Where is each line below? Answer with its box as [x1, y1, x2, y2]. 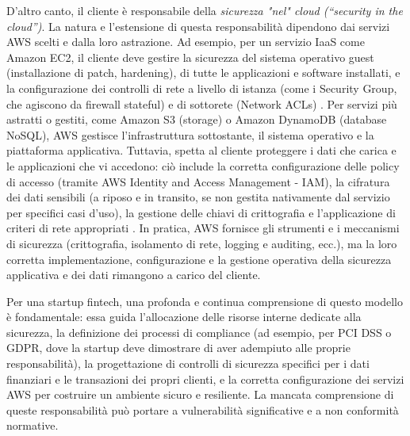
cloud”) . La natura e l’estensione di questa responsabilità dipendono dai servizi [6, 17, 390, 34]
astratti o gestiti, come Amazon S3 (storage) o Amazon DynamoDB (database [6, 111, 387, 128]
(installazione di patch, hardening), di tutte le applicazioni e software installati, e [6, 64, 400, 81]
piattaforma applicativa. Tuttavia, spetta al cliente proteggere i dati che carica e [6, 142, 397, 159]
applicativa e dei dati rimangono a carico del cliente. [6, 266, 261, 283]
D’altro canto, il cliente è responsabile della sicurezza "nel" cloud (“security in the [6, 2, 403, 18]
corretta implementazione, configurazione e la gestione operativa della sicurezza [6, 251, 392, 267]
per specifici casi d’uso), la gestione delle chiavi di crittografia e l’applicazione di [6, 204, 396, 220]
